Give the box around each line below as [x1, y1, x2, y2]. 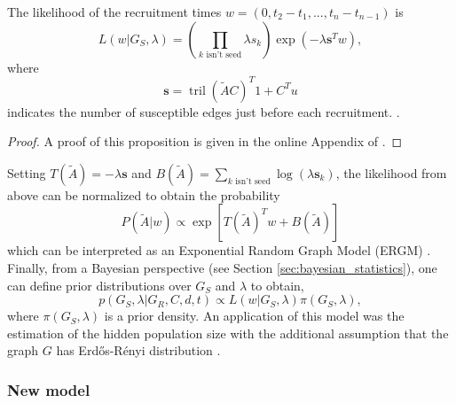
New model [7, 378, 90, 400]
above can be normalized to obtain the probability [7, 185, 280, 204]
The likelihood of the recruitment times [7, 3, 222, 20]
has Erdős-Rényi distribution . [56, 341, 221, 360]
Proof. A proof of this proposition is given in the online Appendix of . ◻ [7, 132, 403, 151]
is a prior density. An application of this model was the [104, 306, 405, 325]
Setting [7, 163, 46, 182]
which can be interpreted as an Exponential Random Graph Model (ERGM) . [7, 241, 431, 260]
